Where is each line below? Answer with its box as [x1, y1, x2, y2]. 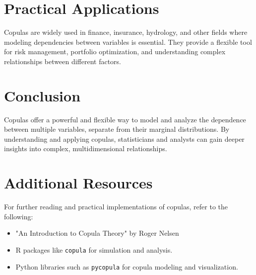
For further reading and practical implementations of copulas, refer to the [4, 201, 228, 212]
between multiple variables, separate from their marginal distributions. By [4, 124, 230, 134]
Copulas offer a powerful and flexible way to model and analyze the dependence [4, 114, 246, 124]
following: [4, 211, 33, 221]
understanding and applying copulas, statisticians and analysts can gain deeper [4, 133, 245, 144]
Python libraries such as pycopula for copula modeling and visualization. [15, 261, 238, 272]
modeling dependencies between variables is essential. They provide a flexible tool [4, 36, 252, 47]
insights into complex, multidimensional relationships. [4, 143, 167, 154]
